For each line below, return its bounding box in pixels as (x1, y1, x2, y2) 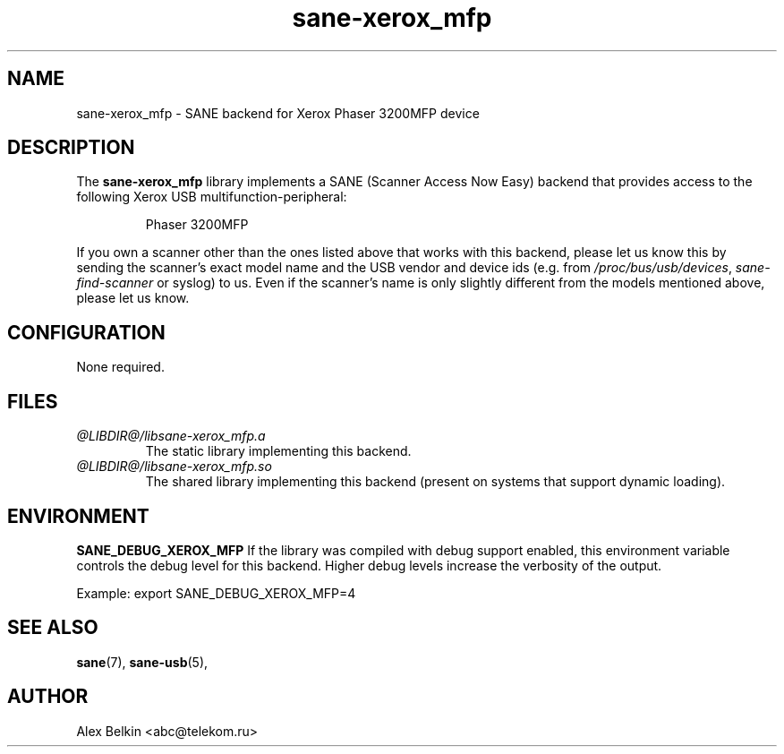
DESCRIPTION (7, 136, 135, 159)
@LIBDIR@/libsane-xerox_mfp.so (76, 458, 272, 475)
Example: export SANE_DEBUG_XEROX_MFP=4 (76, 585, 356, 601)
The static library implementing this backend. (145, 443, 412, 459)
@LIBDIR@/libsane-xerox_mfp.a (76, 428, 266, 444)
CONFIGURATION (7, 321, 166, 344)
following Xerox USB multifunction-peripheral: (76, 189, 347, 205)
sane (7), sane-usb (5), (76, 654, 209, 670)
